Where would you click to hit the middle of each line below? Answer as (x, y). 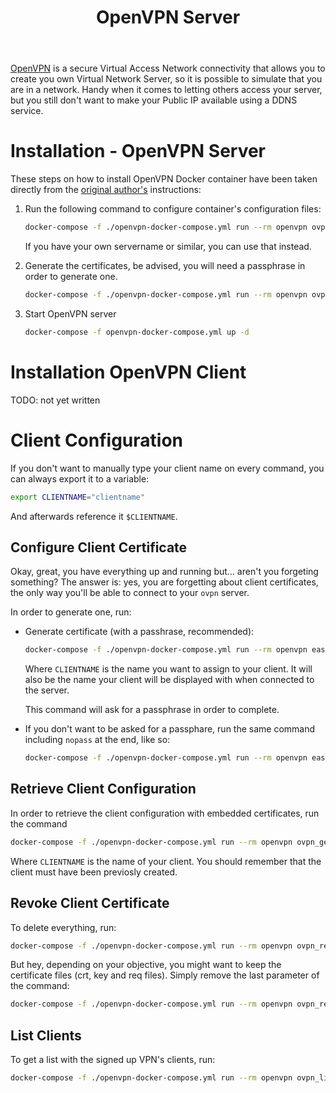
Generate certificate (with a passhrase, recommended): (139, 632)
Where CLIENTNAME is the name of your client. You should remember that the (166, 861)
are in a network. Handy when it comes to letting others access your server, (166, 90)
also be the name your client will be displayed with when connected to (169, 680)
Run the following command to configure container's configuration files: (173, 209)
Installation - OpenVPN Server (138, 151)
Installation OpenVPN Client (128, 372)
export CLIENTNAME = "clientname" (77, 497)
